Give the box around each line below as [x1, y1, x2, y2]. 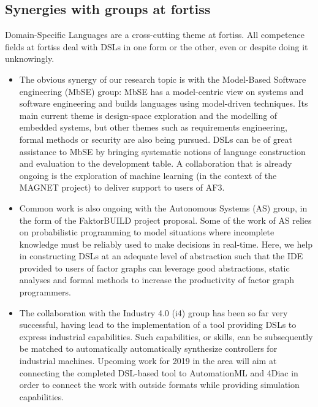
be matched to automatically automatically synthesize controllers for [19, 342, 278, 355]
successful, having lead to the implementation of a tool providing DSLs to [19, 318, 297, 331]
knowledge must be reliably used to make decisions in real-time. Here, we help [19, 237, 313, 250]
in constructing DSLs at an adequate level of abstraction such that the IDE [19, 249, 303, 262]
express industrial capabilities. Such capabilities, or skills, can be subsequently [19, 330, 313, 343]
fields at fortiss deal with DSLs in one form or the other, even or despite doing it [5, 40, 308, 53]
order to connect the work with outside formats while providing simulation [19, 378, 300, 391]
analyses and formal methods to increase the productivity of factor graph [19, 273, 294, 286]
